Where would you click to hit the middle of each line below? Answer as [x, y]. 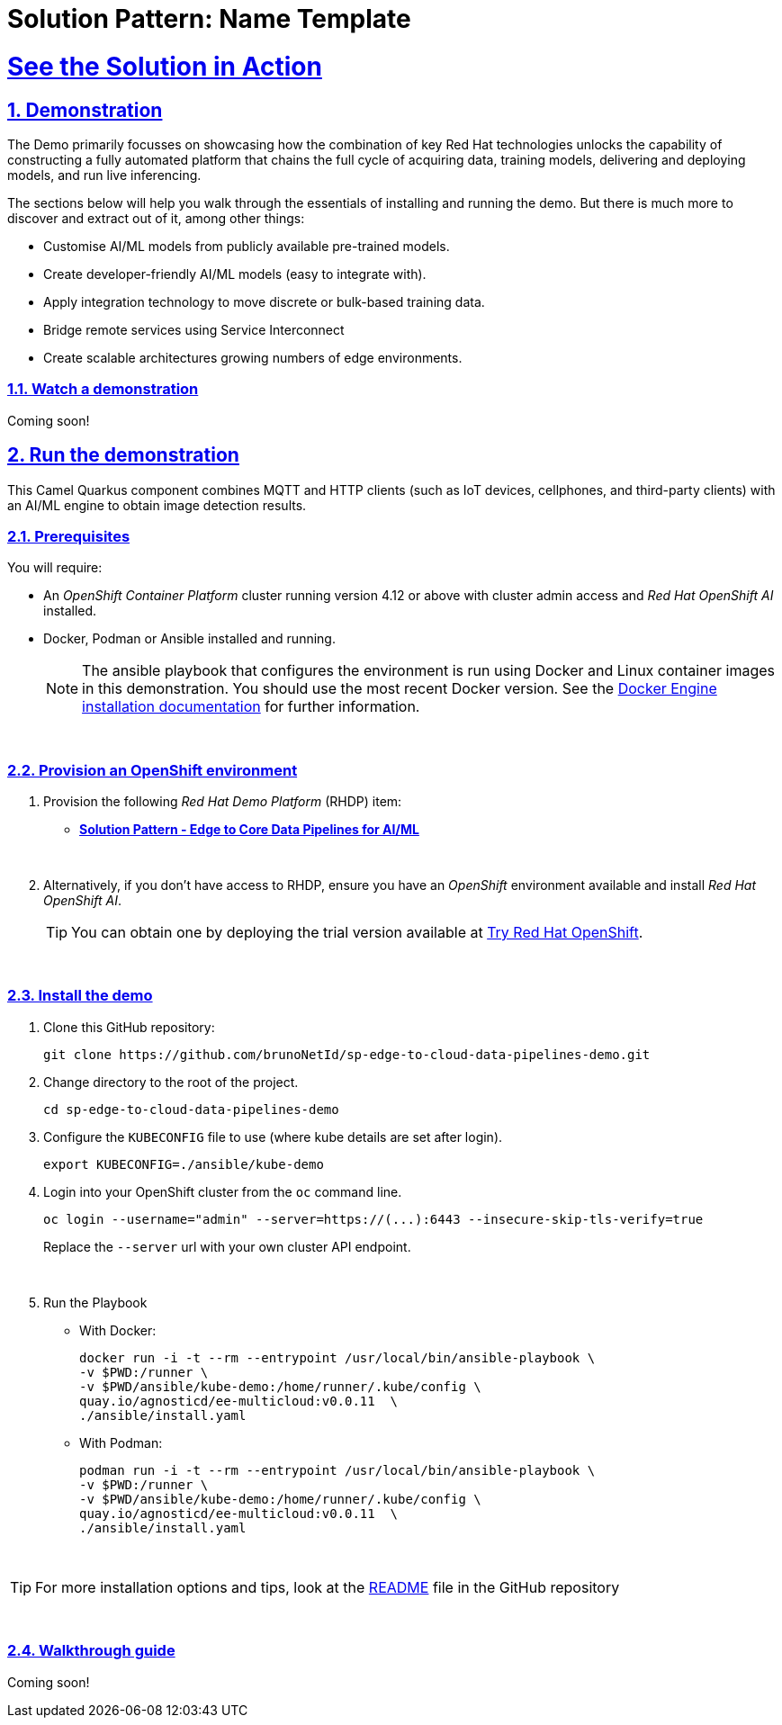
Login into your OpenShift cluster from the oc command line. [223, 1191]
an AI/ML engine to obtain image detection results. [157, 505]
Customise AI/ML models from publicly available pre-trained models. [247, 246]
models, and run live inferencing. [104, 175]
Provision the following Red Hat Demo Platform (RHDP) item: [223, 802]
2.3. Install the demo [80, 996]
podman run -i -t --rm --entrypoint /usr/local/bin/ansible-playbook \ [337, 1470]
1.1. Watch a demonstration [103, 389]
